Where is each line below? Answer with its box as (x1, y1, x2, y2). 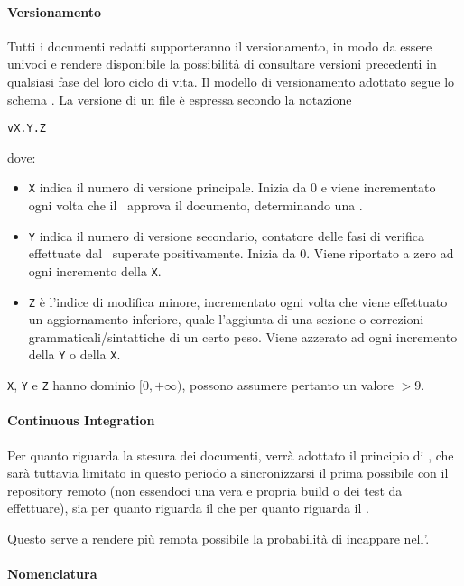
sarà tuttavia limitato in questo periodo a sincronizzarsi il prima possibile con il (7, 463, 449, 482)
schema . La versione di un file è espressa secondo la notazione (7, 89, 352, 108)
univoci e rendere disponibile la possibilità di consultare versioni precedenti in (7, 54, 437, 73)
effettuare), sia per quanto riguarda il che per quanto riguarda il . (7, 498, 369, 517)
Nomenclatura (7, 564, 97, 583)
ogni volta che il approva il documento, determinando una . (28, 196, 363, 215)
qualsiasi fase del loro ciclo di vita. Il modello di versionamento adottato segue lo (7, 71, 455, 90)
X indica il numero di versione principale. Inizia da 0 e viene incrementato (28, 178, 436, 197)
